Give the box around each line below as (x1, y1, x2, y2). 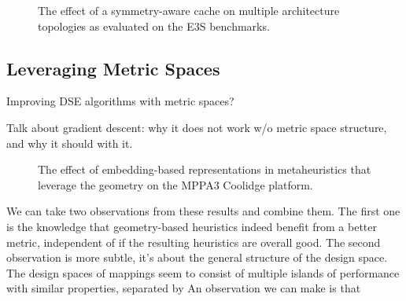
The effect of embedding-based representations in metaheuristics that (38, 161, 371, 178)
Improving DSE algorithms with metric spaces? (6, 93, 234, 109)
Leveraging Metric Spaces (6, 56, 220, 80)
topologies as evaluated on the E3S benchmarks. (38, 17, 270, 34)
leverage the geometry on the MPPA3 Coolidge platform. (38, 176, 313, 193)
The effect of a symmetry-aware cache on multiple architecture (38, 2, 340, 18)
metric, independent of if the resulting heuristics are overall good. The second (6, 233, 381, 250)
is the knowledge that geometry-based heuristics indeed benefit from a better (6, 218, 378, 234)
